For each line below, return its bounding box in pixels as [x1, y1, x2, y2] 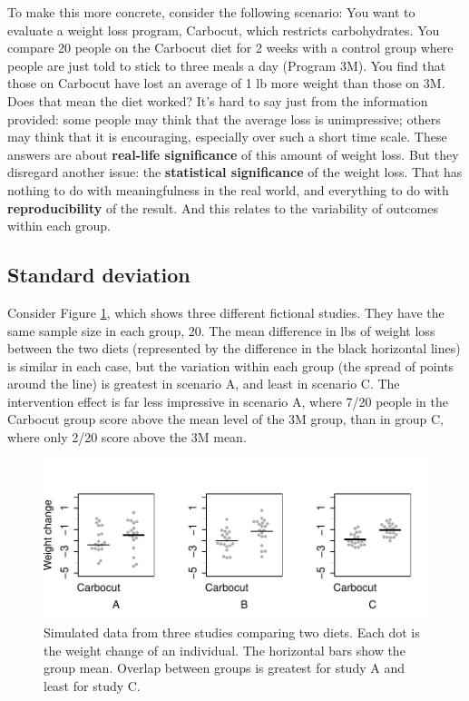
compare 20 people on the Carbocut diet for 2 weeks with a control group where [7, 38, 454, 57]
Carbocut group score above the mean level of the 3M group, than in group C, [7, 410, 444, 429]
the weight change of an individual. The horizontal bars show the [44, 640, 405, 659]
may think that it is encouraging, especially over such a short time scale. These [7, 127, 447, 146]
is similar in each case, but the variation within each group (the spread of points [7, 356, 454, 375]
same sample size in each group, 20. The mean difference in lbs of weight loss [7, 321, 435, 340]
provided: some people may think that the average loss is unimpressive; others [7, 109, 441, 128]
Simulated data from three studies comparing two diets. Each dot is [44, 622, 420, 641]
